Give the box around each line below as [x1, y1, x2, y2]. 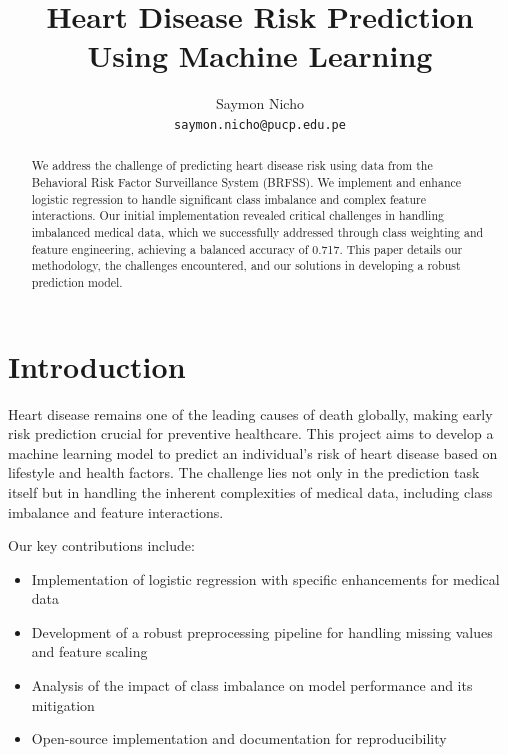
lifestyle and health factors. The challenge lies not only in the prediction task [8, 462, 480, 483]
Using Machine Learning [87, 35, 433, 76]
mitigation [31, 694, 95, 715]
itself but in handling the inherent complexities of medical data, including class [8, 481, 493, 502]
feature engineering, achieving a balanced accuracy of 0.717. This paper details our [31, 240, 463, 257]
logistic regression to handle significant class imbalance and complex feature [31, 190, 426, 207]
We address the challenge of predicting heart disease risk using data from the [31, 157, 433, 174]
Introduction [8, 345, 186, 386]
